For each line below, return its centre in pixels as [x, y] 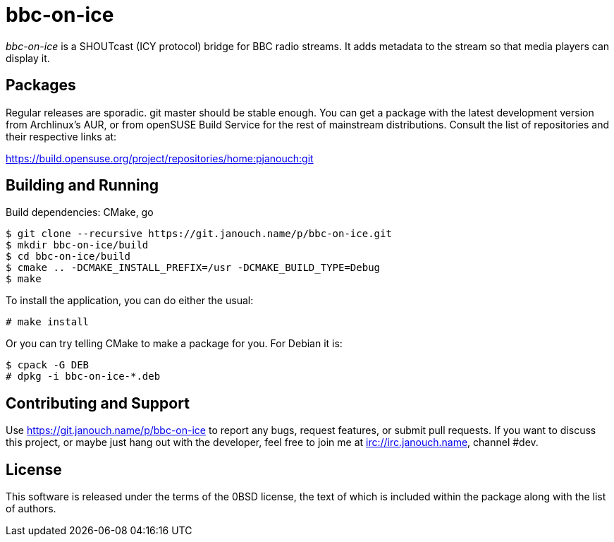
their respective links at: [61, 136]
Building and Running [82, 186]
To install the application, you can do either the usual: [130, 301]
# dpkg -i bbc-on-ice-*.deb [83, 377]
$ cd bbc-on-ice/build [68, 257]
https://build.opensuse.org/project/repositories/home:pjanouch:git [160, 158]
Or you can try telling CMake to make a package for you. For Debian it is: [174, 344]
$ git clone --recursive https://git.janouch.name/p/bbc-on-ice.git [199, 234]
